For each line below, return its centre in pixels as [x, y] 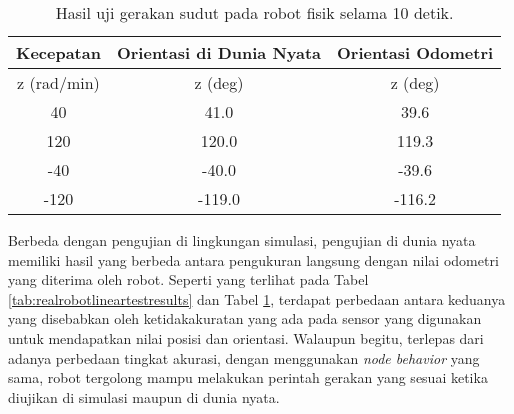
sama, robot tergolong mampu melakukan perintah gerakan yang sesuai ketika [248, 377]
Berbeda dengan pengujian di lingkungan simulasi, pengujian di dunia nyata [242, 240]
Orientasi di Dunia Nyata [219, 52]
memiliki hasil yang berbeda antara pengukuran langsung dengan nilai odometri [253, 259]
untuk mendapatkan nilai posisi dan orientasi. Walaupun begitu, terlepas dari [246, 337]
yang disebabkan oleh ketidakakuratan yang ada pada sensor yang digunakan [245, 318]
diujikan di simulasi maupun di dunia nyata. [144, 396]
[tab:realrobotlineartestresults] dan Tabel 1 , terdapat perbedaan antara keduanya [257, 298]
